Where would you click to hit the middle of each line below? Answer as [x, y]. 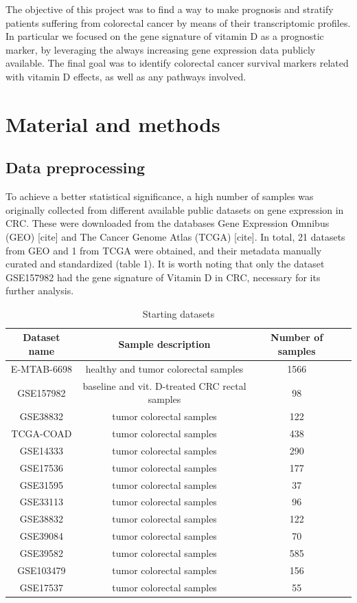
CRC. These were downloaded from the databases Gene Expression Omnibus [168, 223]
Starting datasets [178, 313]
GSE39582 [42, 552]
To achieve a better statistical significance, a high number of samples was [160, 196]
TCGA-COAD [42, 434]
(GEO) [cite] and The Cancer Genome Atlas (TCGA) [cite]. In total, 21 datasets [175, 236]
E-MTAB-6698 [41, 368]
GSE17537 [42, 587]
